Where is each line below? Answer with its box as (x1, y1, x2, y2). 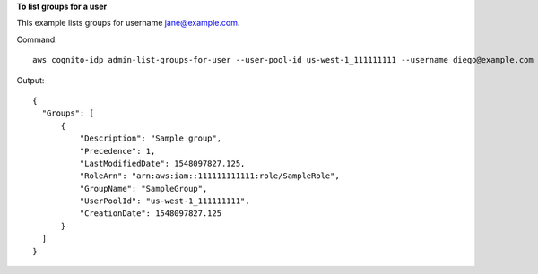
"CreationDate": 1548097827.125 (79, 209, 222, 218)
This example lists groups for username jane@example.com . (16, 18, 240, 29)
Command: (16, 34, 57, 45)
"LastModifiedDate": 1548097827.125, (79, 158, 246, 168)
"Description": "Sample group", (79, 133, 222, 143)
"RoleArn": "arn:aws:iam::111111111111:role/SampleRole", (79, 171, 340, 181)
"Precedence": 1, (79, 146, 156, 156)
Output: (16, 74, 45, 85)
